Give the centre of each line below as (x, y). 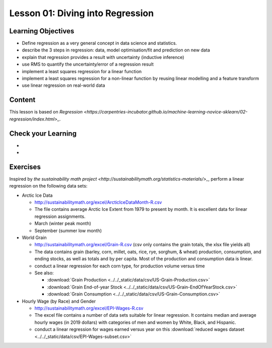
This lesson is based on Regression (46, 112)
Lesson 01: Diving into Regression (82, 13)
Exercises (25, 167)
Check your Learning (43, 133)
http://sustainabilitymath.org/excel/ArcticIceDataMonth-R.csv (98, 202)
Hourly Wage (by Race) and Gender (59, 301)
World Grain (35, 238)
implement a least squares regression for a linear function (82, 71)
